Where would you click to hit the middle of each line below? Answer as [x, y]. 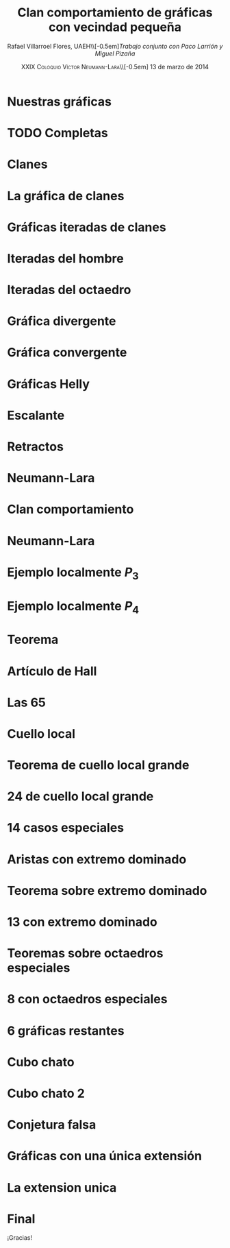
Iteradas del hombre [66, 258]
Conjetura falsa [52, 1125]
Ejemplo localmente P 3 [73, 573]
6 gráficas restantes [66, 1031]
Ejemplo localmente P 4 [73, 607]
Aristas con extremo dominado [97, 859]
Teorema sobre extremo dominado [107, 890]
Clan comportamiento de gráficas [115, 13]
